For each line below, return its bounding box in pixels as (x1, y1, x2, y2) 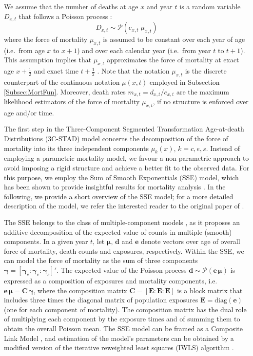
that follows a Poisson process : (19, 11, 112, 21)
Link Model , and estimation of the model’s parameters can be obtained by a (4, 333, 234, 343)
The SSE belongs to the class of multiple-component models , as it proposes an (4, 217, 240, 227)
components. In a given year (4, 236, 88, 246)
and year (146, 1, 173, 11)
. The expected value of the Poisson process (56, 264, 187, 275)
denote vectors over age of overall (140, 236, 240, 246)
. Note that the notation (97, 66, 170, 76)
